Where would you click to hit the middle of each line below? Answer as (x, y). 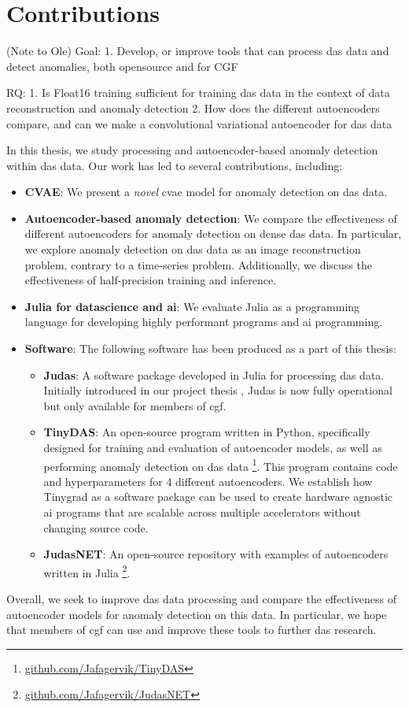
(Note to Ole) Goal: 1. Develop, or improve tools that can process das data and (198, 51)
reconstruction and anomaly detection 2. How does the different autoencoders (193, 107)
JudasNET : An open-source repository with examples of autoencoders (216, 554)
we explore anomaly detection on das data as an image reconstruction (193, 249)
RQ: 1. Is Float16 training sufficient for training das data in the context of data (198, 93)
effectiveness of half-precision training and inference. (151, 280)
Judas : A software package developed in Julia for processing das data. (214, 374)
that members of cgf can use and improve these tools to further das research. (192, 630)
